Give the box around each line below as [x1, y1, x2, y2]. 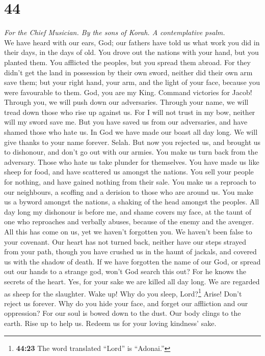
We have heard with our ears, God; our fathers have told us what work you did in [4, 37, 260, 47]
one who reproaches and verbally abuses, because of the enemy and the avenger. [4, 216, 254, 227]
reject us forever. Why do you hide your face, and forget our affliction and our [4, 298, 248, 308]
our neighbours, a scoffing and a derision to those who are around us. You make [4, 186, 254, 197]
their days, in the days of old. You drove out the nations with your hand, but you [4, 47, 259, 57]
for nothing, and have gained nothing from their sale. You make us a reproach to [4, 176, 256, 187]
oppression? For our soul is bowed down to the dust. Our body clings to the [4, 308, 241, 318]
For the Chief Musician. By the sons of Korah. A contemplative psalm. [4, 27, 225, 38]
